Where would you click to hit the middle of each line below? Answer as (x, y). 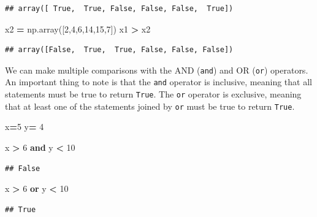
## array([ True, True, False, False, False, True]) (119, 9)
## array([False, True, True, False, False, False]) (119, 50)
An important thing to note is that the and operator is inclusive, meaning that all (158, 82)
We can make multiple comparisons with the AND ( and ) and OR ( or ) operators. (157, 70)
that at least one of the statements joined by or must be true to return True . (150, 106)
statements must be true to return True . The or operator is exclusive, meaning (153, 94)
